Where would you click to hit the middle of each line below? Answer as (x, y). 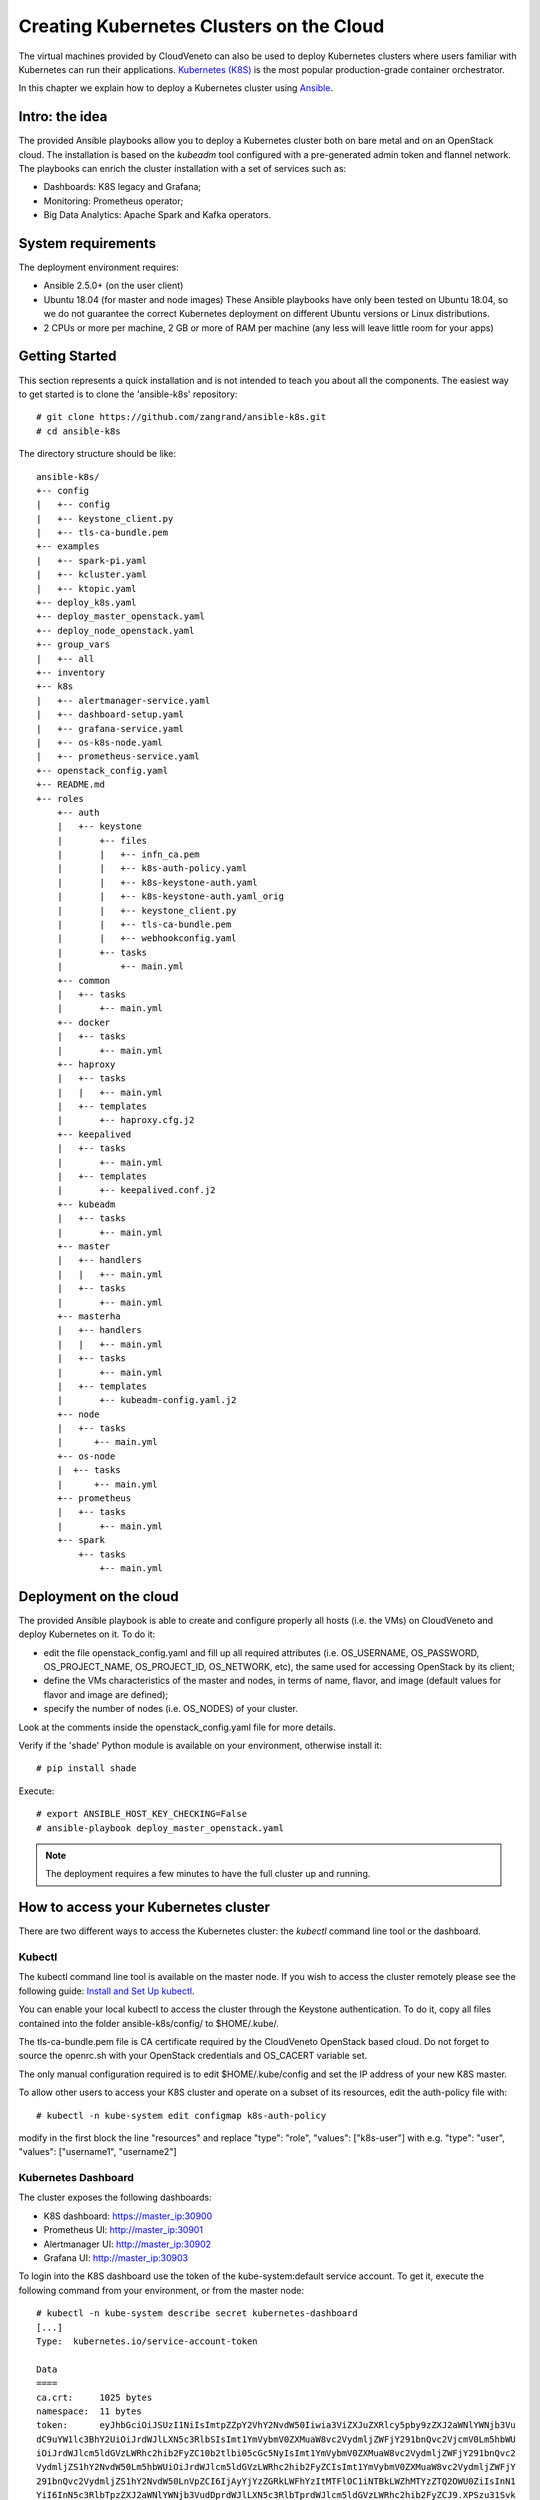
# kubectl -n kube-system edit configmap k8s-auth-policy (181, 2115)
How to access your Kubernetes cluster (144, 1907)
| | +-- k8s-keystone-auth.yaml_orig (170, 896)
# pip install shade (86, 1768)
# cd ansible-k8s (78, 431)
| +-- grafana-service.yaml (110, 728)
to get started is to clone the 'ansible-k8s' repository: (128, 394)
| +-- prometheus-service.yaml (118, 756)
